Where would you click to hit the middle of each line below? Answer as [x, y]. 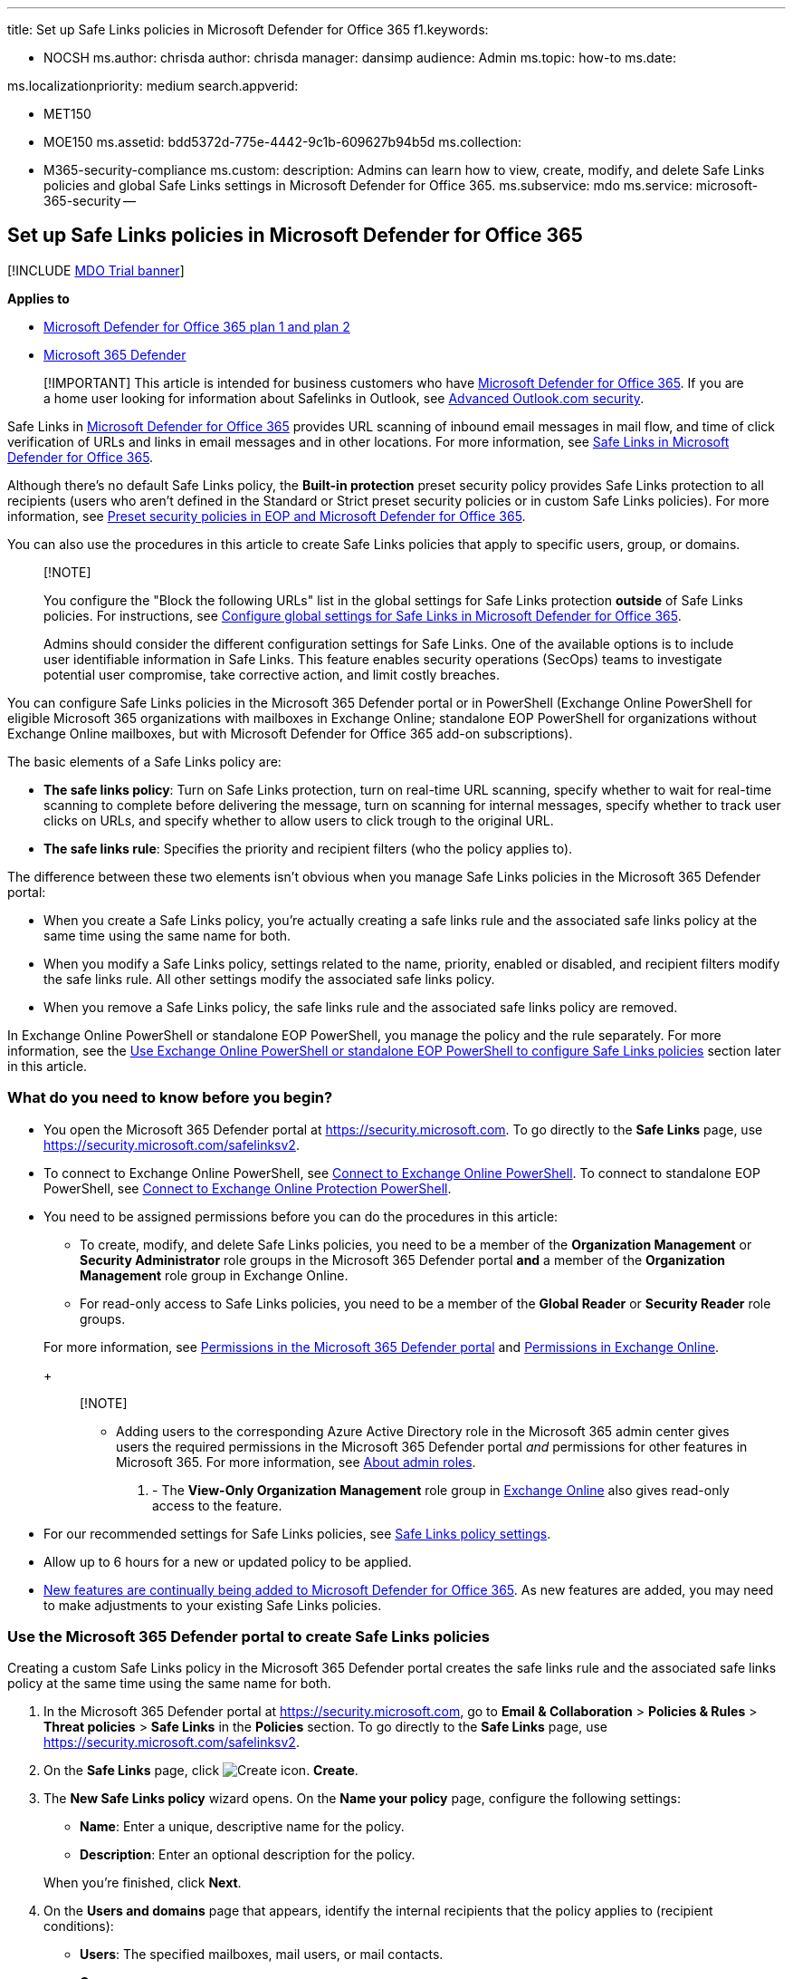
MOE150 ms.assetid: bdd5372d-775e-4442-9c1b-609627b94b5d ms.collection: [282, 142]
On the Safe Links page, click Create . [201, 1771]
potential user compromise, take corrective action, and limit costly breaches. [272, 674]
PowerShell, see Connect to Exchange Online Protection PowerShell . [248, 1188]
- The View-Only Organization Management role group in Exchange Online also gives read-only [441, 1490]
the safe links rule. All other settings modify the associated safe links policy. [269, 979]
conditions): [79, 1926]
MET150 [67, 114]
